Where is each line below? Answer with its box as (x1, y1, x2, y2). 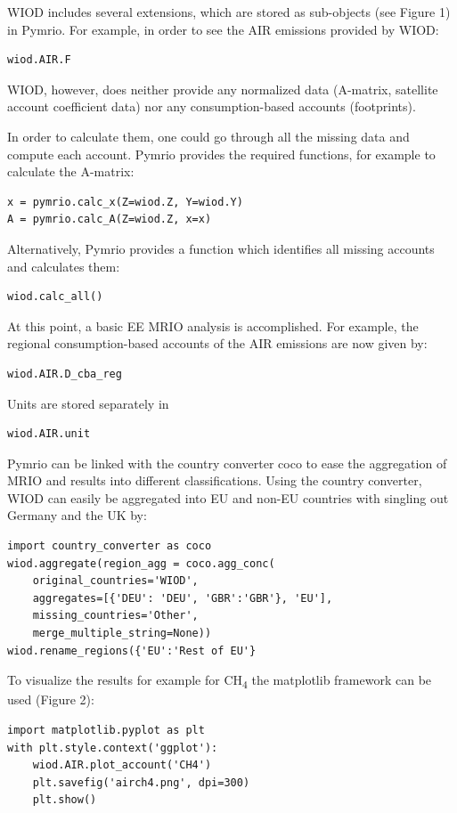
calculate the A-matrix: (7, 162, 135, 181)
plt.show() (32, 793, 97, 807)
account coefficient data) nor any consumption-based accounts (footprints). (7, 97, 416, 116)
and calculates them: (7, 256, 120, 275)
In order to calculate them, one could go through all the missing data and (7, 126, 410, 145)
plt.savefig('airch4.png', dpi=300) (32, 776, 250, 789)
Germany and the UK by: (7, 506, 147, 524)
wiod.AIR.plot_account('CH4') (32, 759, 212, 772)
